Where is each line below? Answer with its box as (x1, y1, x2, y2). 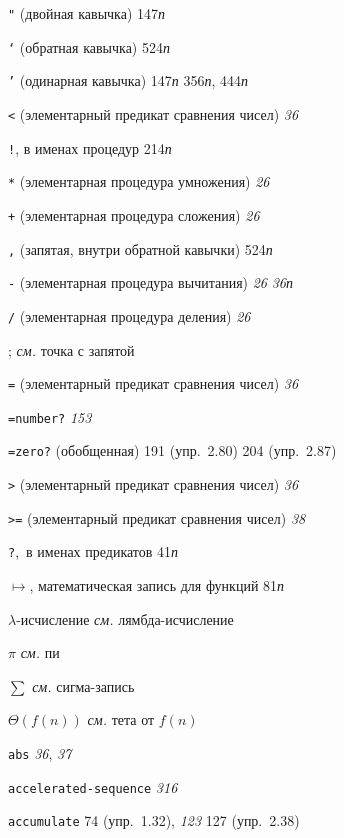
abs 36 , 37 (8, 743, 72, 764)
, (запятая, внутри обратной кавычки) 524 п (8, 238, 273, 259)
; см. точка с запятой (8, 339, 135, 360)
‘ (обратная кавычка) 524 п (8, 36, 170, 57)
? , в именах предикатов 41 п (8, 541, 179, 562)
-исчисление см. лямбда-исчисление (16, 608, 234, 629)
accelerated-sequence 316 (8, 776, 178, 797)
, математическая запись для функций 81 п (29, 575, 285, 596)
